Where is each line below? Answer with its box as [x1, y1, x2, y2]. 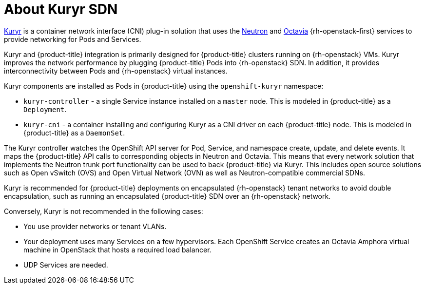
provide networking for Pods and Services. [4, 35, 141, 43]
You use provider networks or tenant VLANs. [23, 222, 167, 230]
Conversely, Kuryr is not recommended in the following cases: [4, 207, 203, 215]
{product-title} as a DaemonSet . [23, 128, 125, 137]
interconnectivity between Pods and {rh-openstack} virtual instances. [4, 66, 228, 75]
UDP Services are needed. [23, 260, 108, 269]
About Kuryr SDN [4, 1, 118, 18]
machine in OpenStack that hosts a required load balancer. [23, 245, 212, 254]
